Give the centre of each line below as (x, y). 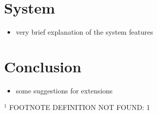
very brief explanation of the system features (85, 32)
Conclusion (43, 66)
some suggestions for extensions (64, 90)
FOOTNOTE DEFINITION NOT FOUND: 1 (80, 107)
